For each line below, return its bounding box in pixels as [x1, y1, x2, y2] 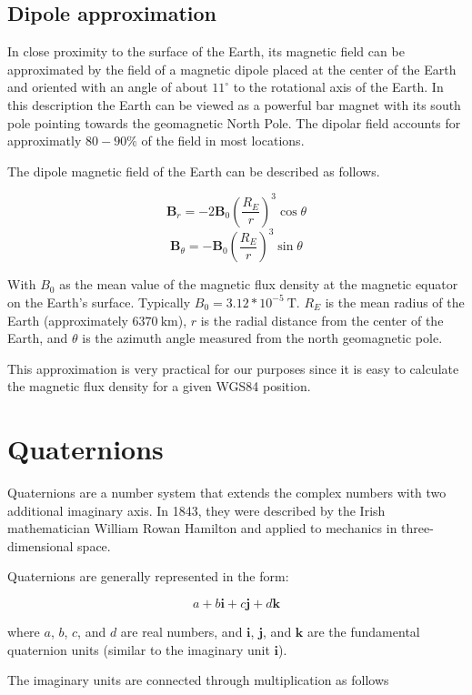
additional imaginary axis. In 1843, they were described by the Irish [7, 500, 386, 519]
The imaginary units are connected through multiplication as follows [7, 670, 389, 690]
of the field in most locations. [141, 131, 305, 150]
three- [401, 519, 434, 538]
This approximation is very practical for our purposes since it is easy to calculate [7, 358, 459, 378]
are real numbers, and [120, 622, 243, 641]
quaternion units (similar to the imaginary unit [7, 640, 270, 659]
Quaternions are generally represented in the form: [7, 567, 289, 586]
